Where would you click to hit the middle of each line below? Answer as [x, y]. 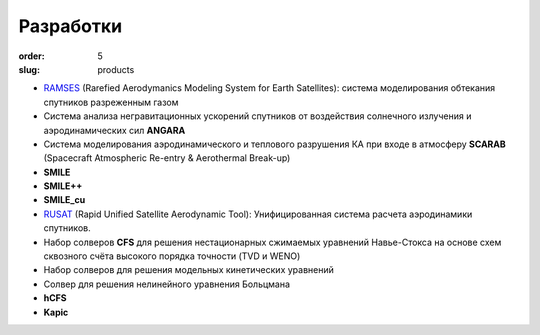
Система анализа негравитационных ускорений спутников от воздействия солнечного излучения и [257, 116]
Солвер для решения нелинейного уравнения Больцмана [166, 284]
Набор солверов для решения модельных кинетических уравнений [189, 270]
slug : [29, 69]
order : [31, 56]
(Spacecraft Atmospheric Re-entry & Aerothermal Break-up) [167, 158]
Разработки [70, 26]
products [116, 69]
